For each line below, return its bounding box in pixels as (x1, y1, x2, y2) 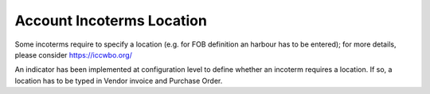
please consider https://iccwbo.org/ (14, 50, 133, 59)
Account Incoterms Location (14, 12, 207, 29)
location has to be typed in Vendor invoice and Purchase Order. (14, 76, 223, 85)
